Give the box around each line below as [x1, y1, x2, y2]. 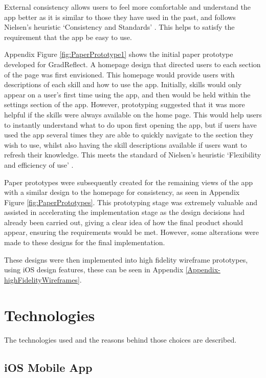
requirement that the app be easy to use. [4, 31, 132, 42]
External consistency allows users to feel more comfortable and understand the [4, 2, 251, 12]
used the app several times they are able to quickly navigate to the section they [4, 129, 254, 140]
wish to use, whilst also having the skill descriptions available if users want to [4, 139, 247, 150]
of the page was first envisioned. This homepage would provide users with [4, 69, 235, 79]
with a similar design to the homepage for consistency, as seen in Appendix [4, 187, 240, 197]
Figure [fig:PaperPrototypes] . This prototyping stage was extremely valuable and [4, 196, 258, 207]
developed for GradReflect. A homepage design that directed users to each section [4, 58, 261, 69]
